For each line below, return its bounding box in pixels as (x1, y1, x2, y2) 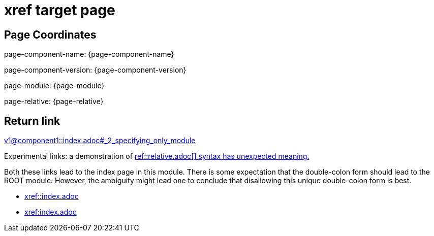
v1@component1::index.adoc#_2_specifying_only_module (4, 136, 196, 145)
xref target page (4, 2, 115, 19)
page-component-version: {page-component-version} (4, 65, 187, 75)
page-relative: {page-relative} (4, 97, 104, 106)
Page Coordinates (4, 28, 97, 41)
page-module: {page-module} (4, 81, 105, 90)
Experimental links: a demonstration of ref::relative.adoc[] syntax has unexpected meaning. (4, 152, 309, 161)
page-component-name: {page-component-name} (4, 50, 174, 59)
